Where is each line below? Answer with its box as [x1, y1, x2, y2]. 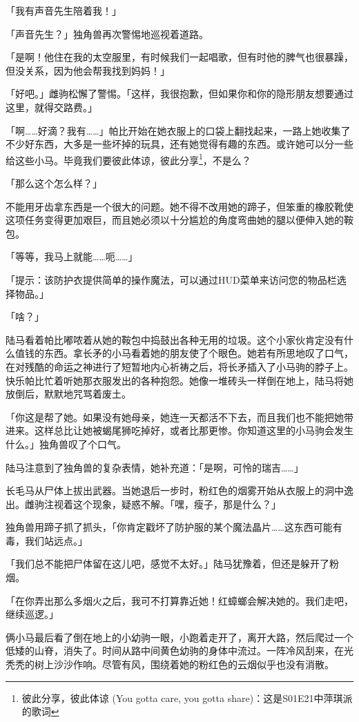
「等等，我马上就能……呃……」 [6, 249, 138, 264]
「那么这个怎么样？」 [6, 176, 102, 190]
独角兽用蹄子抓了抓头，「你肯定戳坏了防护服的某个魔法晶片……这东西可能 [6, 520, 333, 534]
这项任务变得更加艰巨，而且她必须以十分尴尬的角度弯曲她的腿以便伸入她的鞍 [6, 213, 353, 227]
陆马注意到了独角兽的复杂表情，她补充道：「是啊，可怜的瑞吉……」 [6, 460, 304, 474]
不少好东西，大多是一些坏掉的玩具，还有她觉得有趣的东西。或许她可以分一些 [6, 137, 353, 151]
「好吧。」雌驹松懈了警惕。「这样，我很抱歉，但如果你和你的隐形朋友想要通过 [6, 86, 353, 101]
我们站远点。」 [24, 533, 88, 547]
